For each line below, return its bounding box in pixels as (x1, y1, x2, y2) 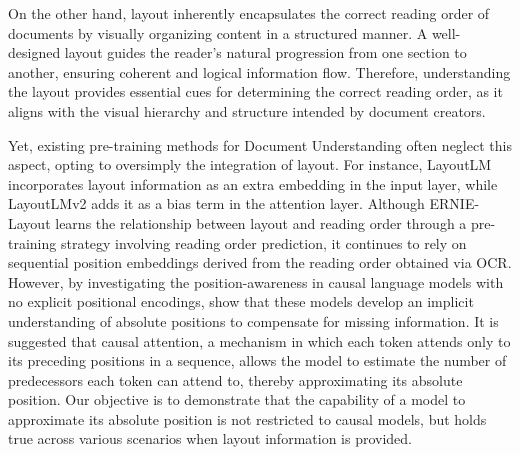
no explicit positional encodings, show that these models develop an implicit (8, 291, 474, 312)
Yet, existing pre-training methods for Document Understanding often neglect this (8, 134, 512, 155)
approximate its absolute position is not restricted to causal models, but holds (8, 408, 487, 429)
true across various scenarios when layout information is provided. (8, 428, 412, 449)
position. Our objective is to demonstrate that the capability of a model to (8, 389, 466, 410)
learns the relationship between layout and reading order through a (55, 212, 467, 233)
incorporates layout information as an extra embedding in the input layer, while (8, 173, 498, 194)
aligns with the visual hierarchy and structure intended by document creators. (8, 100, 486, 121)
